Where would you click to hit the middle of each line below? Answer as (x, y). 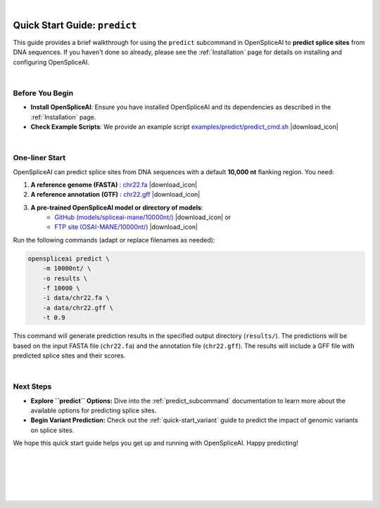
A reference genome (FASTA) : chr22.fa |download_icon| (114, 184)
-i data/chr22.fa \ (76, 298)
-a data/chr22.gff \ (78, 308)
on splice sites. (52, 430)
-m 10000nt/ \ (67, 268)
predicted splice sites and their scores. (69, 356)
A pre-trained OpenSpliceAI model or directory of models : (117, 207)
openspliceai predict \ (69, 259)
